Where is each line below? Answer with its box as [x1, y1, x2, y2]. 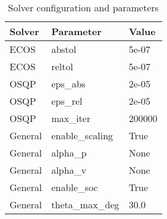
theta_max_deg [51, 198, 119, 211]
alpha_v [51, 163, 87, 177]
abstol [51, 42, 77, 56]
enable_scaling [51, 129, 114, 142]
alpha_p [51, 146, 87, 159]
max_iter [51, 111, 91, 125]
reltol [51, 60, 73, 73]
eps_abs [51, 77, 86, 90]
